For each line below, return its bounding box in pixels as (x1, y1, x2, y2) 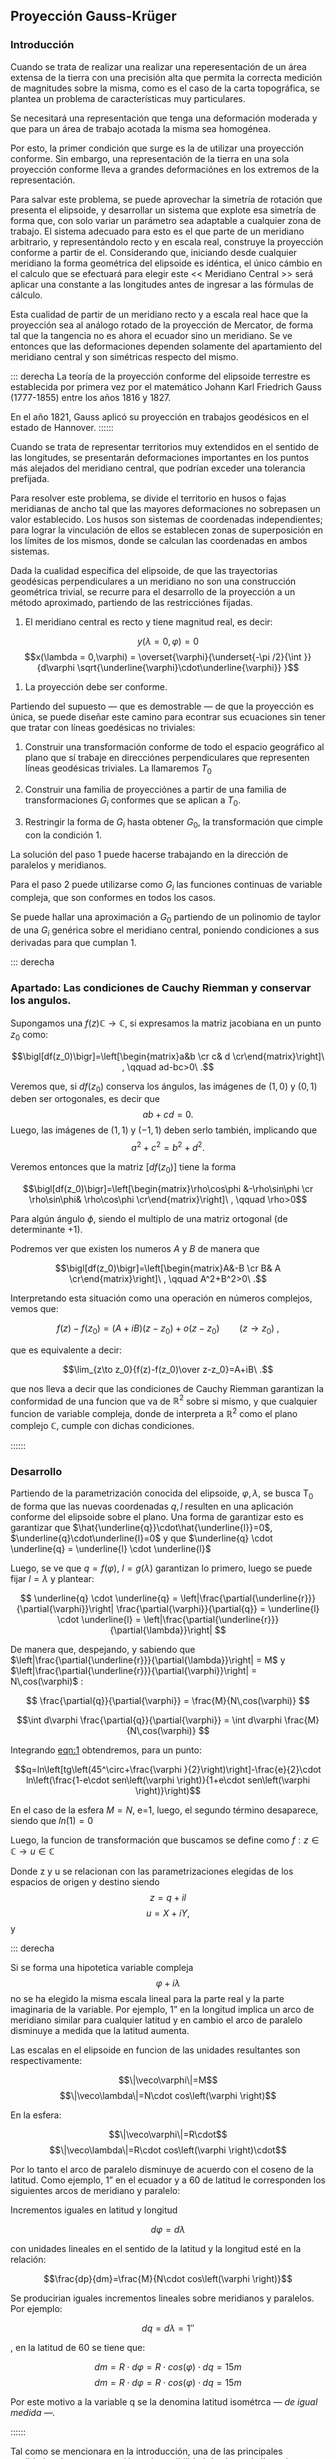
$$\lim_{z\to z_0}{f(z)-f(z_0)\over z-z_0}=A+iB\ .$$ (62, 1363, 274, 1375)
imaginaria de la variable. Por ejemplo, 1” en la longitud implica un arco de (10, 2004, 315, 2016)
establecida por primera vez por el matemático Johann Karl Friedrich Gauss (10, 380, 322, 393)
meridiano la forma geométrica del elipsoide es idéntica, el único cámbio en (10, 257, 323, 269)
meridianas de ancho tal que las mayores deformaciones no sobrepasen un (10, 502, 321, 514)
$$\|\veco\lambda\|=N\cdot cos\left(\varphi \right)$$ (59, 2090, 277, 2102)
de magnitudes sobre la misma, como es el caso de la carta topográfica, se (10, 82, 320, 94)
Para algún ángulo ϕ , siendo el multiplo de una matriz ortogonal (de (10, 1212, 288, 1224)
